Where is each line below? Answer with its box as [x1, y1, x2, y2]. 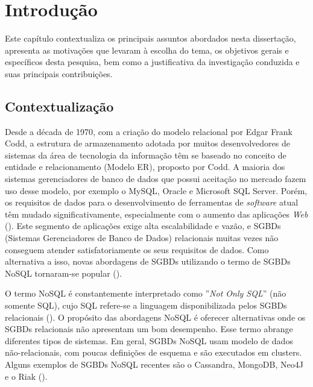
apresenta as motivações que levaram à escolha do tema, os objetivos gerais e [5, 43, 289, 56]
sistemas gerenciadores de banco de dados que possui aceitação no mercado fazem [5, 172, 306, 185]
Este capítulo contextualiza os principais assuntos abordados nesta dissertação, [5, 32, 296, 45]
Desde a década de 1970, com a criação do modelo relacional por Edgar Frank [5, 125, 292, 137]
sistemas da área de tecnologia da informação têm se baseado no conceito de [5, 148, 286, 161]
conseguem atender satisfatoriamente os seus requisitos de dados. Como [5, 243, 269, 256]
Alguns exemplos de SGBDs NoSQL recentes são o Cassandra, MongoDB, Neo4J [5, 357, 303, 370]
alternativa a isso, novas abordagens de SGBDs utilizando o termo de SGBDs [5, 255, 291, 268]
